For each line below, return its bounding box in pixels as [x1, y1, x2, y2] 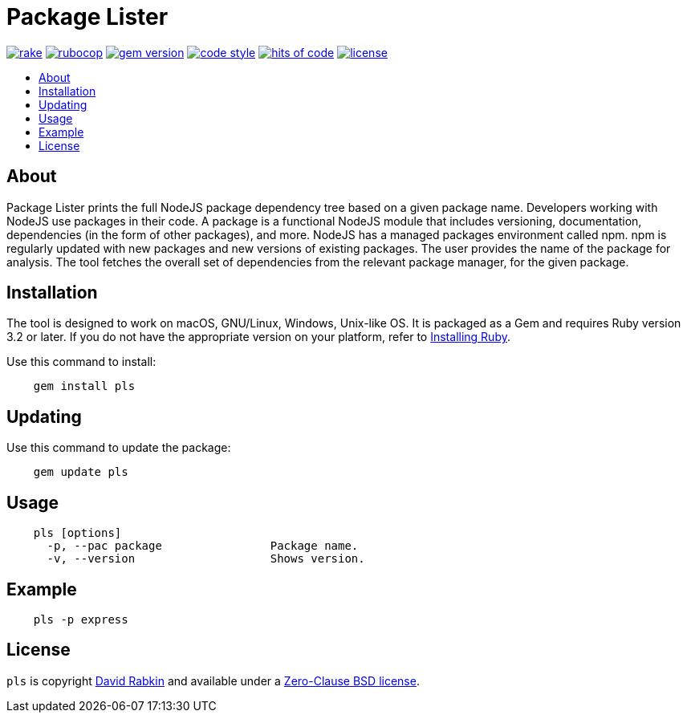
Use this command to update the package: [6, 441, 231, 455]
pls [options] [33, 526, 122, 540]
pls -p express [33, 612, 128, 626]
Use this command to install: [6, 355, 157, 369]
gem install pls [33, 380, 136, 393]
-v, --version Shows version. [47, 552, 365, 566]
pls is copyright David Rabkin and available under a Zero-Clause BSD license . [6, 673, 420, 688]
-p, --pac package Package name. [47, 539, 359, 553]
